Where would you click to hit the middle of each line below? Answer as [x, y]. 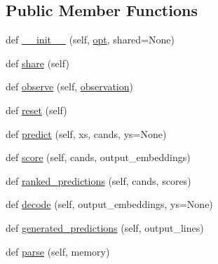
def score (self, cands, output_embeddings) [98, 157]
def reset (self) [36, 110]
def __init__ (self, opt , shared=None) [90, 40]
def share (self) [38, 63]
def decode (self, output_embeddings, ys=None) [109, 204]
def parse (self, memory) [58, 251]
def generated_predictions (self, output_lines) [105, 227]
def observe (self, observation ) [69, 86]
